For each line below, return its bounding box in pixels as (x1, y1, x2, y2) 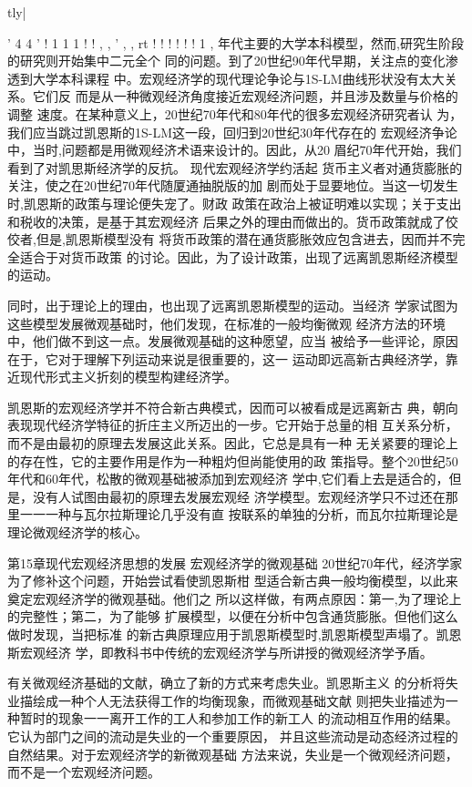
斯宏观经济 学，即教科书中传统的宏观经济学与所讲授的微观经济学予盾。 (7, 642, 433, 661)
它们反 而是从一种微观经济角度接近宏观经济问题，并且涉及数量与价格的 (32, 87, 458, 106)
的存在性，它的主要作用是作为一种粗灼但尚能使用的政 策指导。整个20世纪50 (7, 451, 458, 470)
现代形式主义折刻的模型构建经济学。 (19, 367, 237, 386)
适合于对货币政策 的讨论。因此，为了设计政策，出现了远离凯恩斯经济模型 (19, 247, 458, 266)
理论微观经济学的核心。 (7, 523, 148, 542)
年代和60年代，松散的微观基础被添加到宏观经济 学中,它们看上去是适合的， (7, 469, 449, 488)
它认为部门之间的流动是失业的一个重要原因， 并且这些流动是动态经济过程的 (7, 726, 458, 745)
